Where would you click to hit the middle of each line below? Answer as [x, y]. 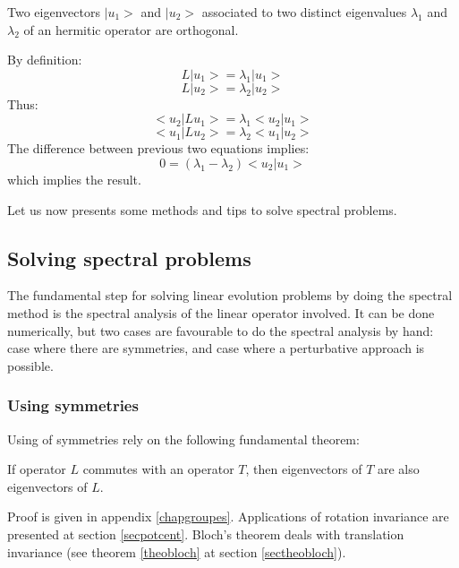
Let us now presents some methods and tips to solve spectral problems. [202, 209]
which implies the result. [74, 179]
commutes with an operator [158, 469]
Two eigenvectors [54, 12]
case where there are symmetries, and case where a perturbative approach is [216, 348]
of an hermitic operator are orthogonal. [131, 29]
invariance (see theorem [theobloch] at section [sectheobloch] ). [177, 551]
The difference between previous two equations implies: [158, 148]
